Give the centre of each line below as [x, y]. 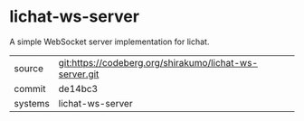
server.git [79, 74]
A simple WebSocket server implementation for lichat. [109, 42]
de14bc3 [78, 88]
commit [30, 88]
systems [32, 103]
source [28, 68]
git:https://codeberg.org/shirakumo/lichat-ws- [158, 62]
